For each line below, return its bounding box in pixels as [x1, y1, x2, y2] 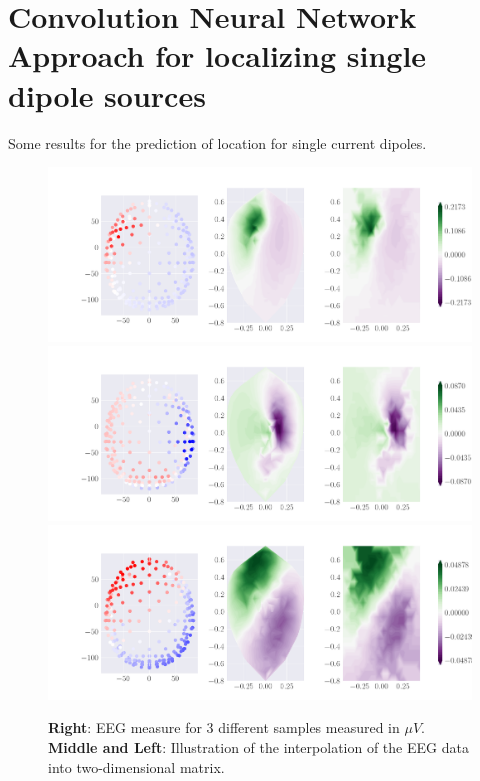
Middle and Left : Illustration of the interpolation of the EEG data [48, 736, 469, 757]
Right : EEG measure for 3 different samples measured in [48, 717, 400, 738]
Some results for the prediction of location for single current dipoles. [8, 132, 427, 153]
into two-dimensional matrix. [48, 756, 225, 777]
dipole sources [8, 74, 206, 115]
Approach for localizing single [8, 35, 427, 76]
